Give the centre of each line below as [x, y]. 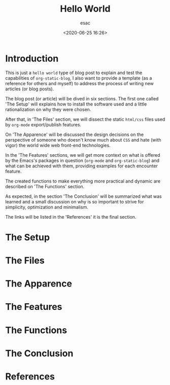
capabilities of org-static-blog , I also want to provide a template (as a [79, 78]
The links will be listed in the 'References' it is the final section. [71, 217]
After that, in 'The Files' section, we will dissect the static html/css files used [85, 119]
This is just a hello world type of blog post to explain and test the [74, 73]
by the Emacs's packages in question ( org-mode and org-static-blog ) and [82, 160]
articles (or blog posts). [30, 89]
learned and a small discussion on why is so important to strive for [75, 201]
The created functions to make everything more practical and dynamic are [83, 181]
